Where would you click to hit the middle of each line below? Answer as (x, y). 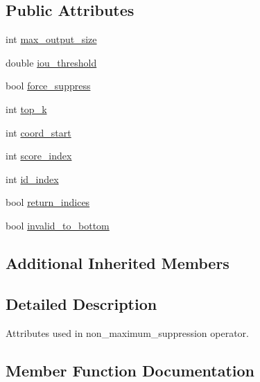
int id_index (32, 179)
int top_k (26, 108)
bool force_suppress (48, 86)
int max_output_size (51, 39)
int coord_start (38, 132)
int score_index (39, 156)
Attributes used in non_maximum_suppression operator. (127, 332)
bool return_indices (48, 202)
